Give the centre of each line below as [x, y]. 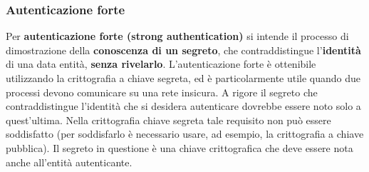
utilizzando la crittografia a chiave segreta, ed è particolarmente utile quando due [183, 78]
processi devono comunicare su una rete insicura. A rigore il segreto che [162, 92]
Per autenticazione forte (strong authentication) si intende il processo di [177, 36]
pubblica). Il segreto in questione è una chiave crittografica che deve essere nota [180, 147]
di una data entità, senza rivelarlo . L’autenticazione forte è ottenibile [161, 64]
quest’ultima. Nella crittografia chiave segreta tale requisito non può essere [168, 120]
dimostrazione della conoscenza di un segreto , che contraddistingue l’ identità [183, 50]
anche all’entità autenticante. [69, 162]
